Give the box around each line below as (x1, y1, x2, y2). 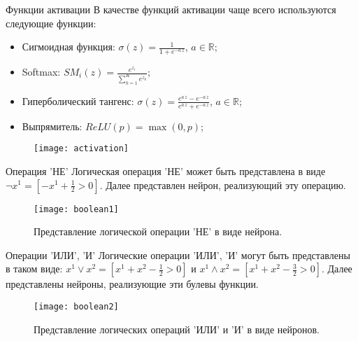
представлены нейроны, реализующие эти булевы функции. (6, 277, 259, 291)
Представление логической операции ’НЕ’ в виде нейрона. (34, 224, 282, 239)
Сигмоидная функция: (22, 39, 115, 54)
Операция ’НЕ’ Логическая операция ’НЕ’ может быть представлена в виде (6, 163, 326, 178)
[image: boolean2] (34, 301, 119, 312)
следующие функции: (6, 15, 96, 30)
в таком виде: (6, 261, 63, 276)
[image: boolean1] (34, 204, 119, 214)
